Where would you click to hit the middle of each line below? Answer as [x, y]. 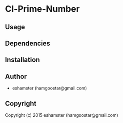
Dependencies [28, 43]
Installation [22, 60]
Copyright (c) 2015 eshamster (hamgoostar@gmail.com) [62, 115]
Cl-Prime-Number [42, 9]
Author [16, 76]
